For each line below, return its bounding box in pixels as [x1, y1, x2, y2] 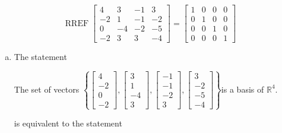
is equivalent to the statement [14, 117, 122, 129]
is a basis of [221, 83, 264, 95]
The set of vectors [14, 83, 80, 95]
